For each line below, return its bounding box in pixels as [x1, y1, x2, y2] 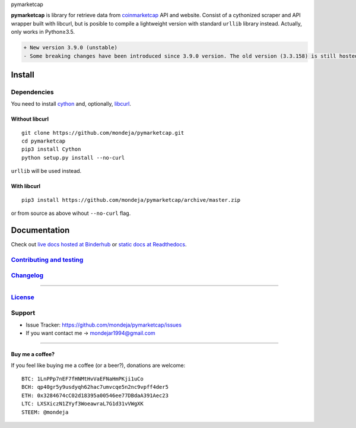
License [11, 293, 35, 301]
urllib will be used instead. [11, 167, 82, 175]
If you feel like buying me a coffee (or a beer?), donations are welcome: [11, 362, 186, 369]
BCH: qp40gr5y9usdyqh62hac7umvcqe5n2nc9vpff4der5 [21, 383, 169, 391]
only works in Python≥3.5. [11, 28, 75, 36]
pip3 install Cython [21, 146, 81, 153]
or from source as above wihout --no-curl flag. [11, 210, 131, 217]
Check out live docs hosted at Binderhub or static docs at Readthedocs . [11, 240, 187, 248]
